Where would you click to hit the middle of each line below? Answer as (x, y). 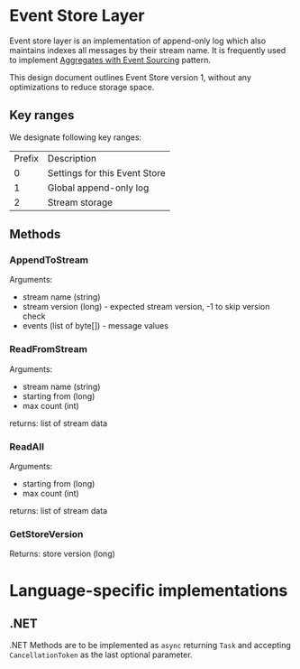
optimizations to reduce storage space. (82, 87)
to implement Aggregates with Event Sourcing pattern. (110, 60)
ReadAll (27, 446)
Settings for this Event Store (107, 172)
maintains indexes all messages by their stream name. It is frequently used (148, 50)
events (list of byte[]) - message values (95, 326)
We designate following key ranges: (76, 137)
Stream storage (80, 202)
